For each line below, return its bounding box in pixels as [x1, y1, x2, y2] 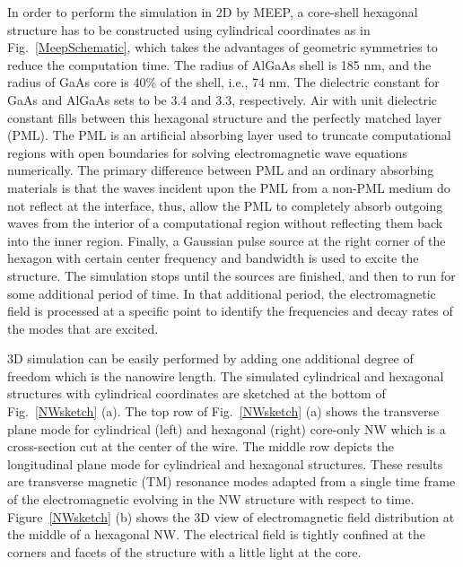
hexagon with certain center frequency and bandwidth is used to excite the [7, 249, 419, 267]
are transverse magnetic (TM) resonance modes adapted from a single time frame [7, 472, 456, 491]
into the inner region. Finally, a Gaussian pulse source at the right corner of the [7, 231, 446, 249]
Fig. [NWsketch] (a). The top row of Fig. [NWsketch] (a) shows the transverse [7, 402, 440, 421]
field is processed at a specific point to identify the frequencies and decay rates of [7, 301, 453, 320]
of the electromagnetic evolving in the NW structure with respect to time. [7, 490, 415, 509]
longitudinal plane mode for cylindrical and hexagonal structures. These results [7, 454, 443, 473]
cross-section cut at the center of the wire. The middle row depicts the [7, 437, 394, 456]
